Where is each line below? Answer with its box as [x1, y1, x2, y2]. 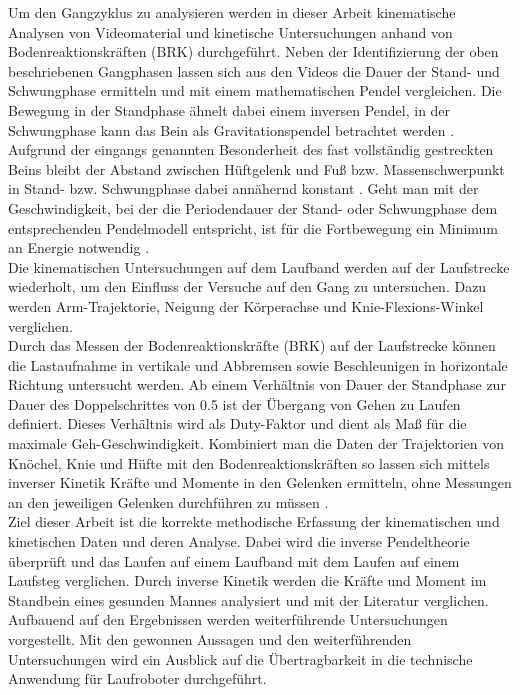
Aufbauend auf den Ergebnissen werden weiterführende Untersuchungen [8, 609, 448, 630]
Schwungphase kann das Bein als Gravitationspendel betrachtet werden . [8, 119, 455, 140]
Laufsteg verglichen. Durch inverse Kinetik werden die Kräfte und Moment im [8, 570, 487, 591]
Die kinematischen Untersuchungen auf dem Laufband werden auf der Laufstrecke [8, 256, 510, 277]
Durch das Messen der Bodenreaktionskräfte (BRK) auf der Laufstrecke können [8, 335, 496, 356]
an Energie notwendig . [8, 237, 150, 258]
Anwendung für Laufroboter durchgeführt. [8, 668, 267, 689]
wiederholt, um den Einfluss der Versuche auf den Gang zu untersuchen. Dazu [8, 276, 487, 297]
